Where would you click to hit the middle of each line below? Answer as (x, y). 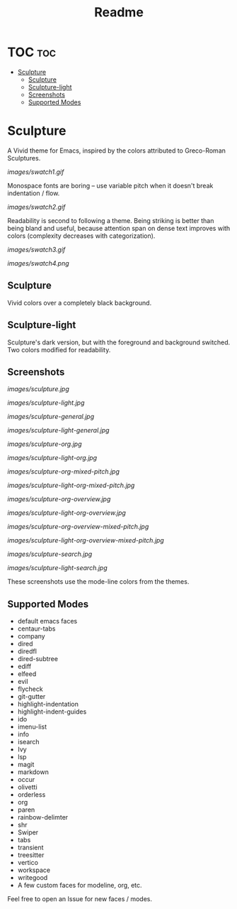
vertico (28, 863)
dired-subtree (38, 659)
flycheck (30, 689)
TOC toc (32, 52)
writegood (33, 878)
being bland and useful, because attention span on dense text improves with (119, 228)
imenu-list (32, 727)
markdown (33, 772)
